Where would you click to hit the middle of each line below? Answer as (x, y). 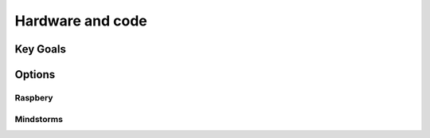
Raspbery (34, 97)
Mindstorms (39, 119)
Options (35, 75)
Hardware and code (81, 21)
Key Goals (41, 49)
